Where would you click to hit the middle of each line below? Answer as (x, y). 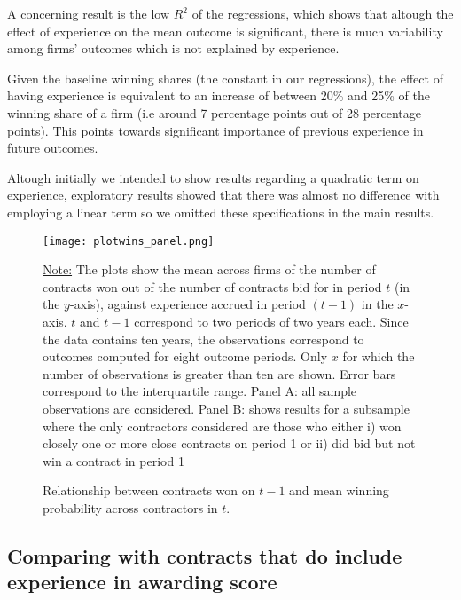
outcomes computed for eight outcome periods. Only (185, 356)
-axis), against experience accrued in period (188, 304)
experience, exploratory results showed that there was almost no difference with (223, 195)
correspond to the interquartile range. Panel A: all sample (200, 391)
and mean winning (339, 490)
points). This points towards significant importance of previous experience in (215, 130)
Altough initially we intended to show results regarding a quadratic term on (213, 177)
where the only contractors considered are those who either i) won (222, 426)
